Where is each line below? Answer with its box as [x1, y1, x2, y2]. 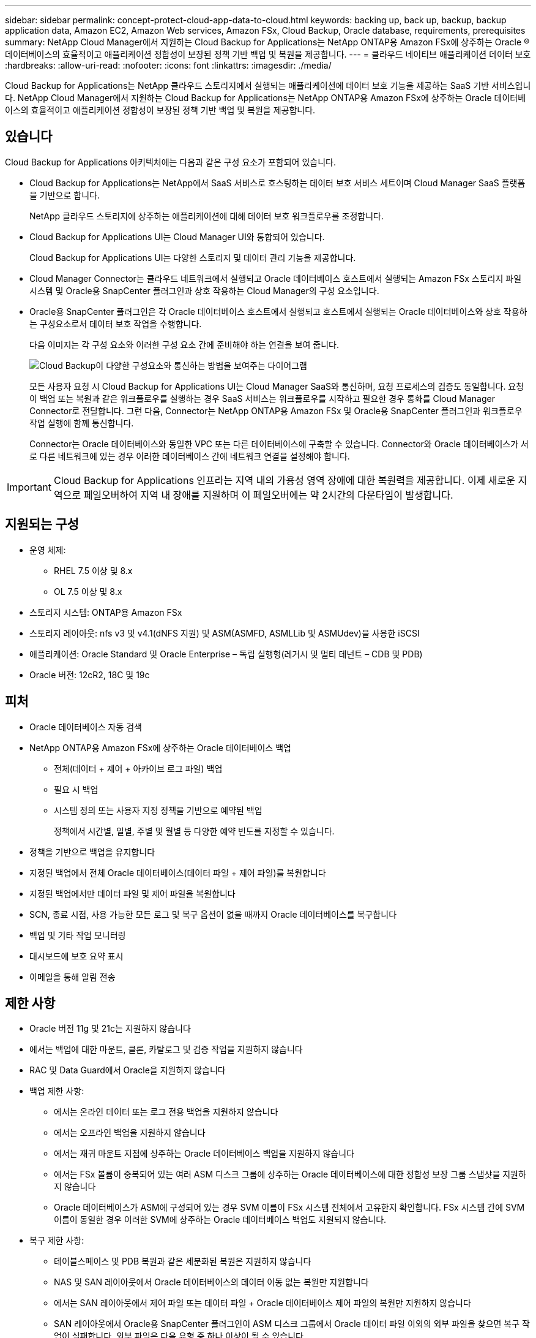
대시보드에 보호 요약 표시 [29, 950, 124, 961]
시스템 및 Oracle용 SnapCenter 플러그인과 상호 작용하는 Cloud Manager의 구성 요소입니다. [29, 285, 379, 296]
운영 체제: [29, 544, 66, 555]
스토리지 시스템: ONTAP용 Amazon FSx [29, 607, 182, 618]
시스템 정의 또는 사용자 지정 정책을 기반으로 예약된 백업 [54, 804, 262, 815]
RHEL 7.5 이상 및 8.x [54, 565, 133, 576]
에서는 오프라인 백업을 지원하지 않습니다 [54, 1127, 206, 1138]
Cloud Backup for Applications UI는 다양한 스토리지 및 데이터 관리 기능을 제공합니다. [29, 252, 356, 263]
